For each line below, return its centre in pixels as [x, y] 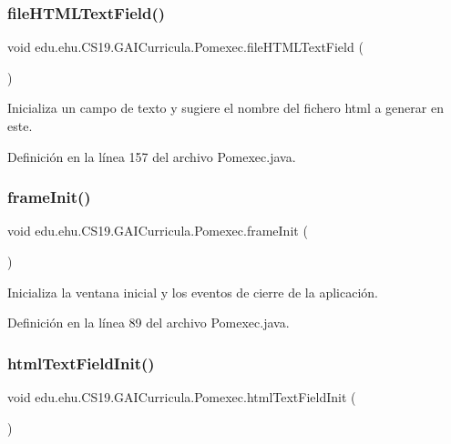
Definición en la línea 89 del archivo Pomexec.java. [149, 323]
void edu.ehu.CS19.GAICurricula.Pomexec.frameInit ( [158, 231]
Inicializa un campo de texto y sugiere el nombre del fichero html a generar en [225, 108]
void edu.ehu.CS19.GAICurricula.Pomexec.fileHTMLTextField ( [185, 47]
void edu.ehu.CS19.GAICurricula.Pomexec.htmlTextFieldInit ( [182, 397]
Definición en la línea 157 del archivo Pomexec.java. [152, 156]
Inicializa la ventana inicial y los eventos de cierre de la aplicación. [193, 292]
